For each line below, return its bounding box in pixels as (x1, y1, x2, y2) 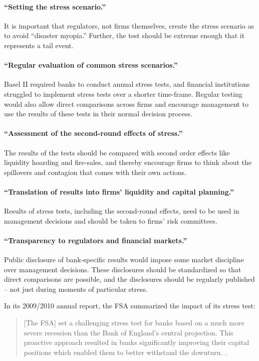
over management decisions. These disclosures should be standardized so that (4, 264, 241, 274)
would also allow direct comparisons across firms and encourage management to (4, 98, 248, 109)
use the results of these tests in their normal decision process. (4, 108, 192, 119)
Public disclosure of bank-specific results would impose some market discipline (4, 254, 244, 265)
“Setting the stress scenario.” (4, 1, 106, 12)
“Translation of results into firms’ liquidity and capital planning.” (4, 186, 234, 197)
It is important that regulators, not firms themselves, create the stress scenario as (4, 20, 254, 31)
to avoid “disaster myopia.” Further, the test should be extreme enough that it (4, 30, 245, 41)
